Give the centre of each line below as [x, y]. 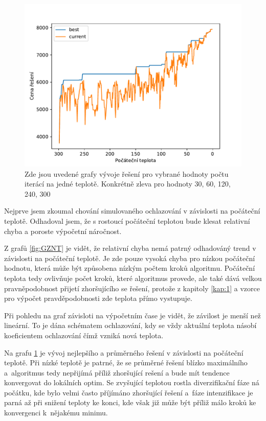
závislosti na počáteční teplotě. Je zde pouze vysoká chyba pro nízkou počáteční [130, 258]
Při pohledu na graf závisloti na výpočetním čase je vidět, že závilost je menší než [132, 315]
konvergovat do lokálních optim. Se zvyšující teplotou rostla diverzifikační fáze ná [132, 382]
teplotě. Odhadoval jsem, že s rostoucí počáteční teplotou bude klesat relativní [127, 220]
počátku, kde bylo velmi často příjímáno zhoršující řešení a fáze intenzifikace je [129, 392]
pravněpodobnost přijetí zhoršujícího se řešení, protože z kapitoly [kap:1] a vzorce [132, 288]
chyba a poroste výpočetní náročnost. [63, 231]
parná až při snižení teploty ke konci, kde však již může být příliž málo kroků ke [130, 402]
